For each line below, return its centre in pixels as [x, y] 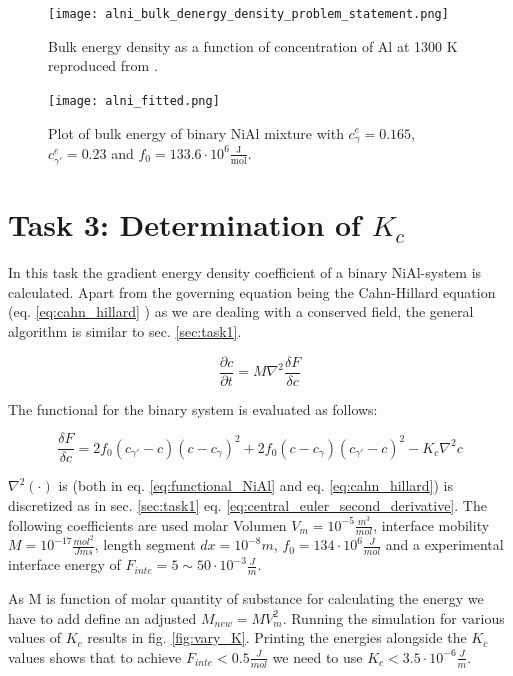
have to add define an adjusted [102, 617]
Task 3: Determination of [184, 224]
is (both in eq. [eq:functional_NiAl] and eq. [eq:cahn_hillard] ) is [256, 485]
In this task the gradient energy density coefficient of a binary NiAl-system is [245, 272]
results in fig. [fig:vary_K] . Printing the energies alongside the [277, 637]
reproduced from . [103, 65]
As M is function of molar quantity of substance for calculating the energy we [246, 598]
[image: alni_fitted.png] [134, 100]
